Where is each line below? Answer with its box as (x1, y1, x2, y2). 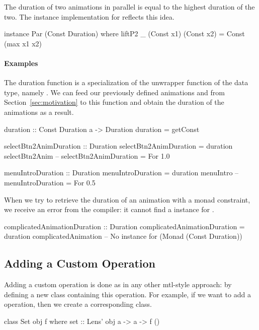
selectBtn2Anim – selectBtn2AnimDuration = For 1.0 (4, 150, 170, 161)
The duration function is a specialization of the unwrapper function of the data (4, 77, 248, 88)
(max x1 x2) (4, 38, 42, 48)
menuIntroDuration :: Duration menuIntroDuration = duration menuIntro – (4, 167, 239, 178)
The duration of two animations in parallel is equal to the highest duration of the (4, 2, 255, 12)
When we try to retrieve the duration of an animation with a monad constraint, (4, 194, 250, 205)
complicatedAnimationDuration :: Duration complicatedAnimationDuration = (4, 221, 245, 231)
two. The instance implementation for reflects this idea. (4, 11, 175, 22)
